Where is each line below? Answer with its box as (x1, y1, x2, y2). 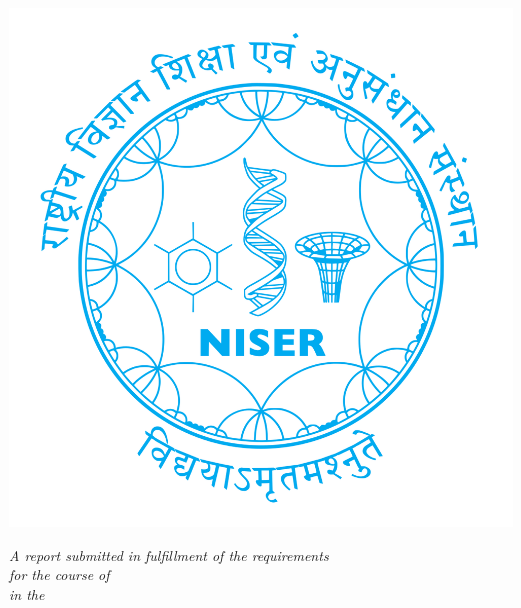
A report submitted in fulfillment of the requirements (9, 544, 329, 565)
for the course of (9, 564, 110, 585)
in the (9, 583, 45, 604)
